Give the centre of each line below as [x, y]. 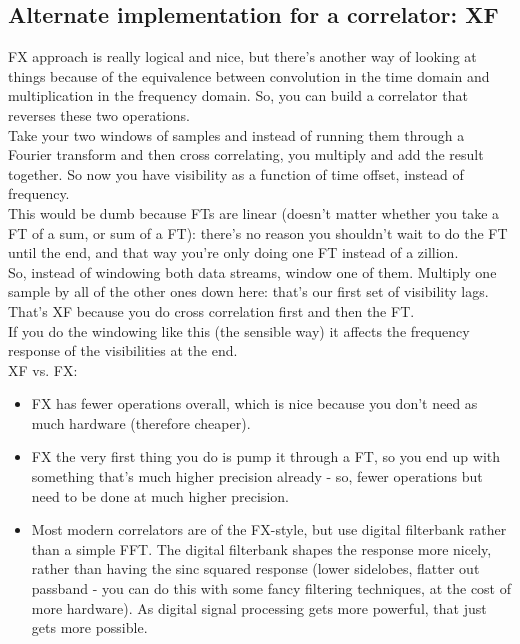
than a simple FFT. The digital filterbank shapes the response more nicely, [261, 548]
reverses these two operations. [99, 114]
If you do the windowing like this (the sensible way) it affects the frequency [239, 330]
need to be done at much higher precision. [160, 495]
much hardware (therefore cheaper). [141, 422]
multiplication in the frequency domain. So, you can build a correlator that [238, 95]
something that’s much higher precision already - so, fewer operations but [257, 476]
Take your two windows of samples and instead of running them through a [236, 134]
